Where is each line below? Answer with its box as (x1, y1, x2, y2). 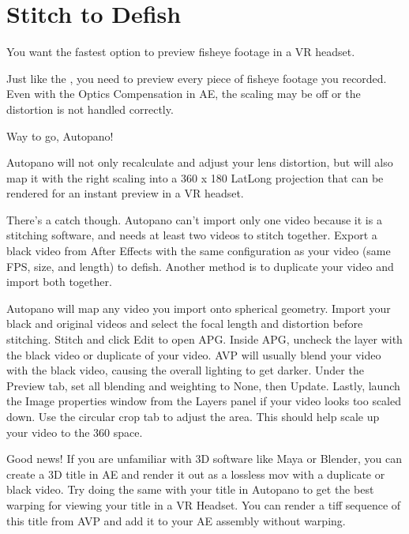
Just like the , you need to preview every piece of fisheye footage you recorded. (6, 70, 387, 86)
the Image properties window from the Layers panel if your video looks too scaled (6, 393, 402, 409)
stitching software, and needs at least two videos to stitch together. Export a (6, 227, 377, 243)
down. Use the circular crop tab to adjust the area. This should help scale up (6, 408, 380, 424)
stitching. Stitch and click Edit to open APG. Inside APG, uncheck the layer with (6, 331, 403, 348)
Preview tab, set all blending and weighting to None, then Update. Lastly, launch (6, 377, 400, 393)
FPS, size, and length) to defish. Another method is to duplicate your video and (6, 258, 394, 274)
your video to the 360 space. (6, 423, 143, 440)
